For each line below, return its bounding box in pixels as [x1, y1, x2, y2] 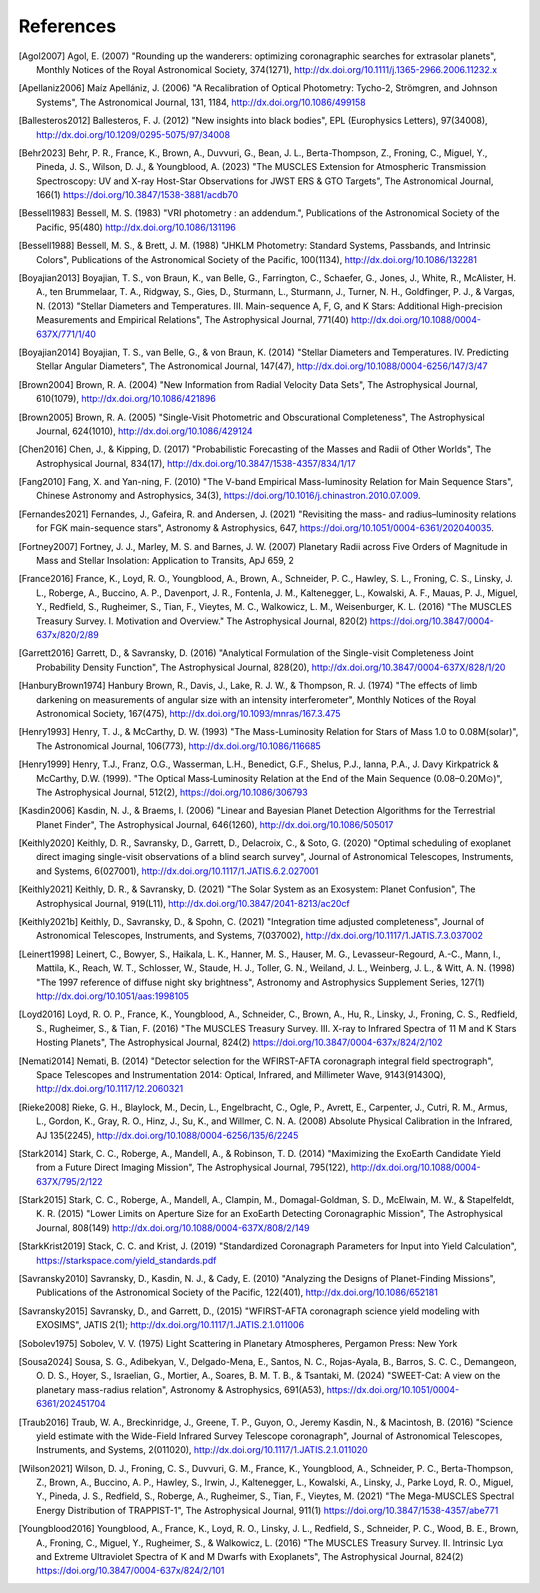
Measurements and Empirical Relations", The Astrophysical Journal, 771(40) [36, 314, 349, 326]
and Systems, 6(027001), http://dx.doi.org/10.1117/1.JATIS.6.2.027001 [36, 865, 319, 877]
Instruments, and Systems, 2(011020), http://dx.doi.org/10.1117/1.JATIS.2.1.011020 [36, 1444, 369, 1456]
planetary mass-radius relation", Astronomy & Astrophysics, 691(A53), [36, 1383, 325, 1395]
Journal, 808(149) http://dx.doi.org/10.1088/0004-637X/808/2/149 [36, 1221, 310, 1234]
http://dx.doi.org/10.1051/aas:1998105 [36, 990, 190, 1002]
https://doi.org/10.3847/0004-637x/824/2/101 [36, 1565, 225, 1577]
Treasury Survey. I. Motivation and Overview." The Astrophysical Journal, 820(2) [36, 615, 368, 627]
